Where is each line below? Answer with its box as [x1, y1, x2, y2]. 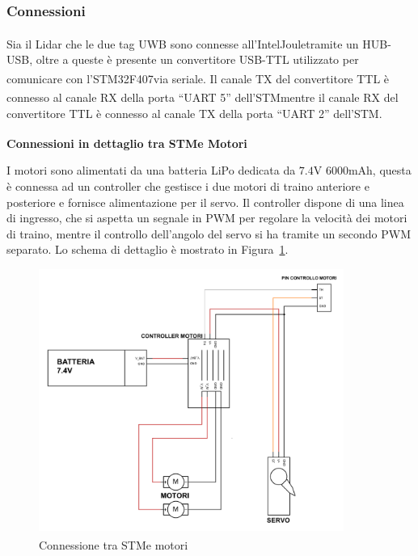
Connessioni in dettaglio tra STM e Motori [6, 134, 247, 151]
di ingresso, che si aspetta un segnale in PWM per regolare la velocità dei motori [6, 209, 407, 226]
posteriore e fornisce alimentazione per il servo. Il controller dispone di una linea [6, 193, 404, 210]
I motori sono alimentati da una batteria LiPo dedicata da [6, 162, 296, 179]
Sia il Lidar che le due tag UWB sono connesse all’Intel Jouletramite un [6, 35, 359, 52]
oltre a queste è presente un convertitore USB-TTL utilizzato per [36, 51, 359, 68]
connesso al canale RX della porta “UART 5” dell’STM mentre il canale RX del [6, 88, 399, 105]
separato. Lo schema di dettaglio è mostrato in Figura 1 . [6, 241, 289, 258]
